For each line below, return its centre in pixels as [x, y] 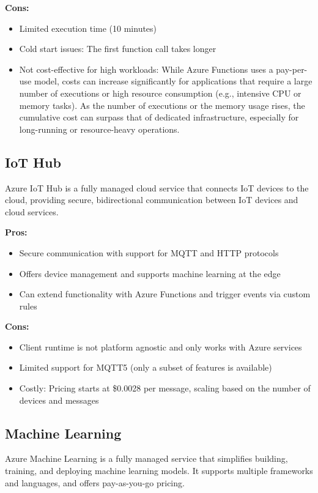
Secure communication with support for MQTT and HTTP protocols [149, 252]
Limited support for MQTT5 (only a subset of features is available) [146, 367]
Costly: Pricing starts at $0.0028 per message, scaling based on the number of [165, 388]
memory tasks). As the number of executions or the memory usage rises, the [162, 105]
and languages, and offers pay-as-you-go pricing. [95, 482]
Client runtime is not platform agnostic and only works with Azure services [161, 347]
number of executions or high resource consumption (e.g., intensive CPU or [160, 93]
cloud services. [32, 211]
